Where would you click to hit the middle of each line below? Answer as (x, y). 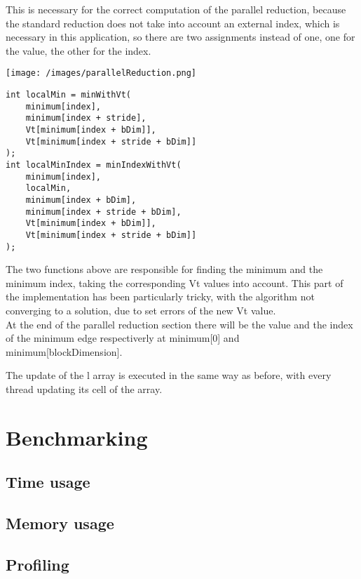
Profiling (38, 564)
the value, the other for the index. (79, 50)
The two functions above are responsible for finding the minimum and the (164, 269)
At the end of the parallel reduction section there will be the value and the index (179, 324)
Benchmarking (77, 437)
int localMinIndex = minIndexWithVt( (94, 165)
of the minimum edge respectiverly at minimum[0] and (123, 338)
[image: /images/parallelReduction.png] (101, 73)
